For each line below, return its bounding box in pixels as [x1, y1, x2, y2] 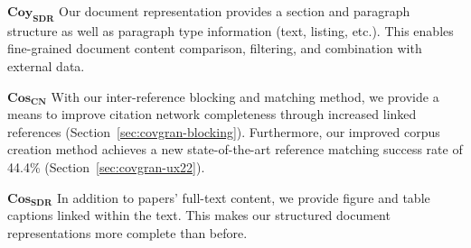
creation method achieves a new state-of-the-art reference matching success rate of [7, 140, 463, 159]
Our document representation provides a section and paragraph [59, 2, 410, 20]
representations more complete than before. [7, 223, 248, 242]
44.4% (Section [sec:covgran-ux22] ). [7, 157, 205, 176]
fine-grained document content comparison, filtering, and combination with [7, 39, 422, 58]
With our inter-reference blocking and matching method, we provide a [51, 87, 439, 106]
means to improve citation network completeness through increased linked [7, 105, 417, 124]
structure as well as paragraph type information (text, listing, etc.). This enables [7, 21, 454, 40]
